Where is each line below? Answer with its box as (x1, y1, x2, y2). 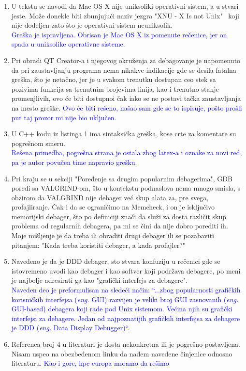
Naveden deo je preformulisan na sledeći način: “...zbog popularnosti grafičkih (11, 285, 241, 295)
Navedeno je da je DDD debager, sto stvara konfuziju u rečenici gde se (11, 256, 220, 266)
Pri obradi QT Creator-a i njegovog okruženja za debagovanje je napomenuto (11, 55, 241, 65)
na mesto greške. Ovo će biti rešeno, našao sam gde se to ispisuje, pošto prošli (11, 102, 242, 113)
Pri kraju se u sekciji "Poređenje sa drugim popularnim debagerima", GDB (11, 173, 232, 183)
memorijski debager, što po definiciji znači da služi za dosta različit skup (11, 211, 227, 221)
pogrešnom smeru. (11, 138, 65, 148)
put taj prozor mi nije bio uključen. (11, 112, 116, 122)
